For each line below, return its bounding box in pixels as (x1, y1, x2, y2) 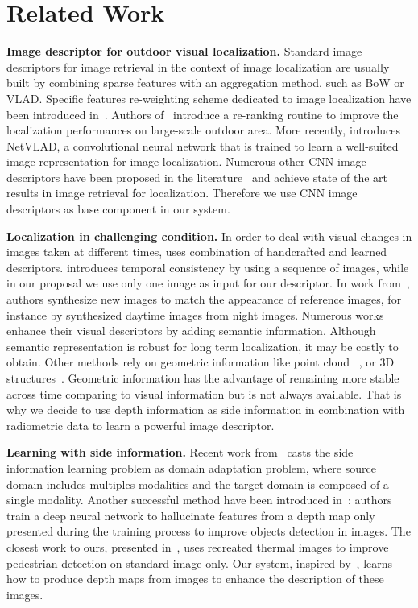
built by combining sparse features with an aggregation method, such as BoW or (6, 74, 404, 91)
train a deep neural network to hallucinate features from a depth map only (6, 507, 375, 523)
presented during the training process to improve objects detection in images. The (6, 523, 411, 540)
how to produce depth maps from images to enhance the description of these (6, 570, 384, 587)
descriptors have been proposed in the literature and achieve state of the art (6, 168, 388, 185)
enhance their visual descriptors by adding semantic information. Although (6, 322, 376, 339)
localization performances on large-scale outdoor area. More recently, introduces (6, 122, 401, 139)
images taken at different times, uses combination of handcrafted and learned (6, 243, 387, 260)
